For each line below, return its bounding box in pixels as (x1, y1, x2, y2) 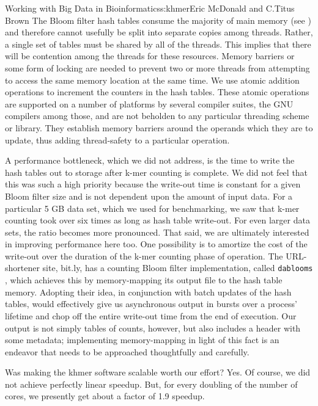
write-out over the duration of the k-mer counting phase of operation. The (5, 249, 283, 262)
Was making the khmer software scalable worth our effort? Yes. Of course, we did (5, 366, 311, 379)
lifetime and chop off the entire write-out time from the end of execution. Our (5, 309, 297, 322)
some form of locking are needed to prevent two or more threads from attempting (5, 61, 310, 74)
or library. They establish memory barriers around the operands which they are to (5, 121, 313, 134)
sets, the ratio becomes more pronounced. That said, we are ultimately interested (5, 225, 309, 238)
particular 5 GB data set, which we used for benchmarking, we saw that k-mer (5, 201, 300, 214)
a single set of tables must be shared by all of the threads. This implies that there (5, 37, 311, 50)
